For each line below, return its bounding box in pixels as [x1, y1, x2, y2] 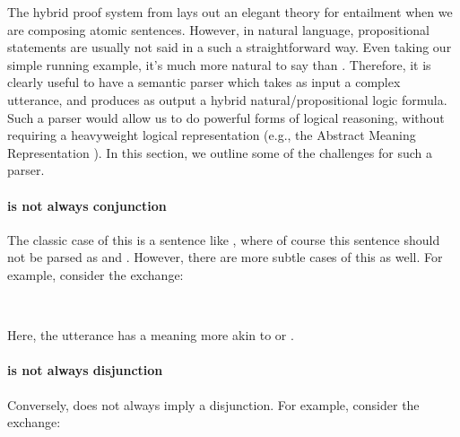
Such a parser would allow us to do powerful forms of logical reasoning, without [7, 108, 445, 127]
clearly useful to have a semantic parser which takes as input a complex [7, 73, 401, 92]
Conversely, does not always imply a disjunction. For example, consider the [7, 395, 420, 414]
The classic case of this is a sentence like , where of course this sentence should [7, 230, 440, 249]
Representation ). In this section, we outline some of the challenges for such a [7, 143, 432, 162]
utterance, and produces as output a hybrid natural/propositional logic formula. [7, 90, 447, 109]
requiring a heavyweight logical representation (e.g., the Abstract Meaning [7, 126, 416, 144]
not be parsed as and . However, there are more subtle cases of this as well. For [7, 248, 443, 267]
